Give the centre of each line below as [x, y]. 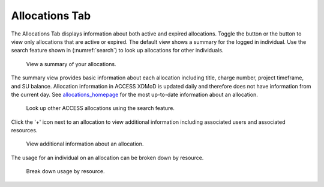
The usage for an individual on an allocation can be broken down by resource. [107, 158]
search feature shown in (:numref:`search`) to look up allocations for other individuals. [117, 51]
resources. [24, 130]
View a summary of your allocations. [71, 64]
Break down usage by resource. [65, 171]
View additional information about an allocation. [85, 144]
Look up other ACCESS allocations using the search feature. [100, 108]
